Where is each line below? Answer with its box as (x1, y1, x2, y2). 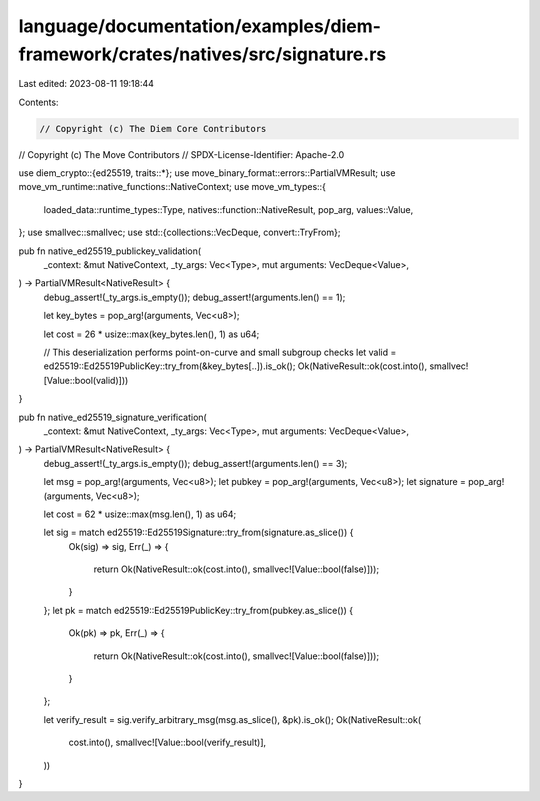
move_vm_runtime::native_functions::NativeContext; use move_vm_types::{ (18, 181, 327, 193)
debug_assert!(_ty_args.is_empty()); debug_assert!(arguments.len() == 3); (43, 457, 348, 469)
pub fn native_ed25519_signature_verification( (18, 411, 207, 423)
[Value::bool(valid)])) (43, 374, 129, 386)
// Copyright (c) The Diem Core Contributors (39, 123, 267, 134)
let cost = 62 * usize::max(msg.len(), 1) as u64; (43, 508, 237, 520)
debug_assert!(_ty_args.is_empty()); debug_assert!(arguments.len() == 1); (43, 291, 346, 303)
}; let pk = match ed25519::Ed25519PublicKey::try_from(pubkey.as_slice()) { (43, 604, 354, 616)
